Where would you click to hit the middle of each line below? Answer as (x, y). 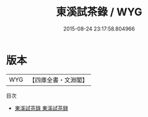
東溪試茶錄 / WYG (99, 12)
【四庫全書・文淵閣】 (59, 80)
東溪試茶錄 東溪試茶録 (41, 108)
